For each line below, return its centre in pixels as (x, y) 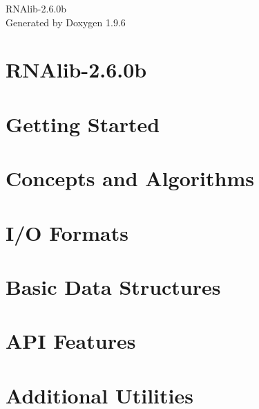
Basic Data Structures (113, 286)
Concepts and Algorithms (130, 178)
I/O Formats (67, 232)
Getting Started (83, 124)
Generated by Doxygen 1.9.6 (66, 22)
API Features (71, 341)
